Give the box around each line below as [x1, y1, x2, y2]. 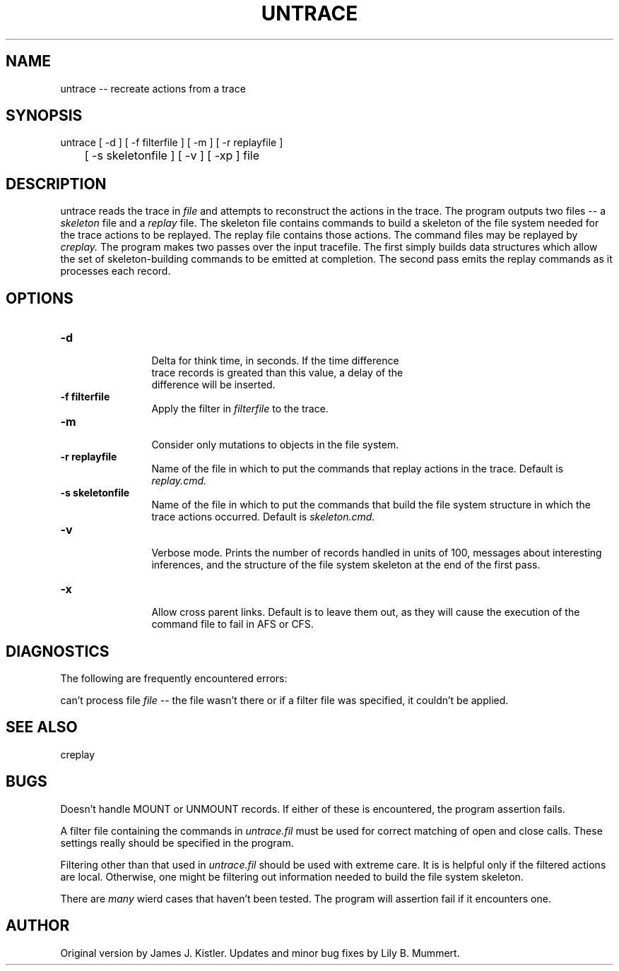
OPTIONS [6, 289, 73, 307]
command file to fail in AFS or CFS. [151, 618, 314, 631]
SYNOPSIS [6, 107, 83, 125]
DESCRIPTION [6, 174, 107, 193]
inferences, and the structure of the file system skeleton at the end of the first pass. [151, 559, 541, 571]
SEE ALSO [6, 718, 78, 737]
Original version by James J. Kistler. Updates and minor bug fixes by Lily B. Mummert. [60, 946, 460, 959]
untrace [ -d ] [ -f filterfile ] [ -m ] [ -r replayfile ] [60, 136, 283, 149]
